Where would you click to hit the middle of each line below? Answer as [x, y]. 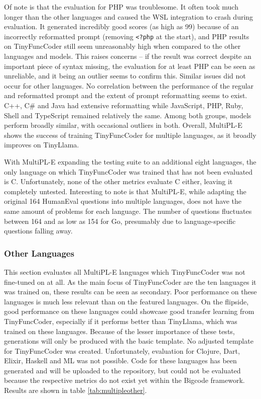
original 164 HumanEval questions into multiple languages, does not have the [123, 201]
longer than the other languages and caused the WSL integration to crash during [129, 16]
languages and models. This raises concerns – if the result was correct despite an [128, 56]
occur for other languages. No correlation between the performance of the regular [129, 85]
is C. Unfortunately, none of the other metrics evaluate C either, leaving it [118, 181]
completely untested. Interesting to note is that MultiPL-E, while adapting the [125, 191]
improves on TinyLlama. [42, 145]
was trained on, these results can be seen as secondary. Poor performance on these [130, 292]
